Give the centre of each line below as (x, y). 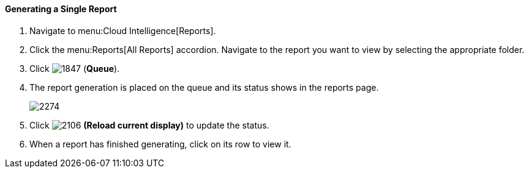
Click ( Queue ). (75, 68)
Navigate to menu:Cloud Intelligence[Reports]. (123, 30)
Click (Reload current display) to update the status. (149, 125)
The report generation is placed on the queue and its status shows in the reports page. (204, 87)
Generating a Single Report (61, 9)
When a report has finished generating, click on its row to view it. (160, 144)
